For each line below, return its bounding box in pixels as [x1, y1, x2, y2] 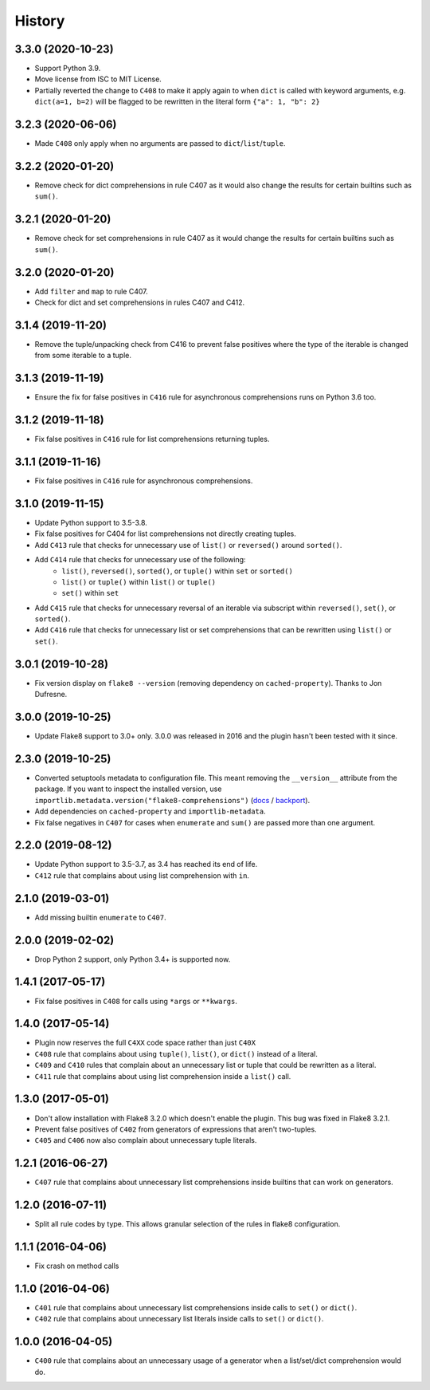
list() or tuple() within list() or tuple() [61, 577, 217, 586]
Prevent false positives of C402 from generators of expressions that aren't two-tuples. [34, 1124, 318, 1134]
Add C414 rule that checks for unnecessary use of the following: [34, 555, 246, 565]
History [14, 12, 65, 30]
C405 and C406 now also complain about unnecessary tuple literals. [34, 1136, 257, 1145]
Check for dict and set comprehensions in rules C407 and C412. [34, 297, 245, 307]
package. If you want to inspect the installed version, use [34, 784, 222, 793]
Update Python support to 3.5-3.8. [34, 518, 147, 527]
